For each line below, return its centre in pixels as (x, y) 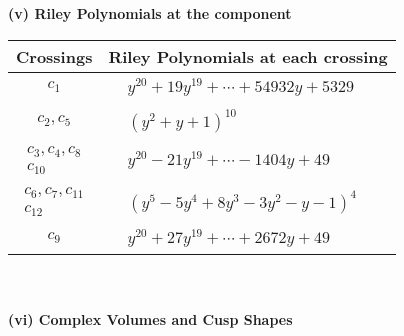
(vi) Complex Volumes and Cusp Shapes (150, 319)
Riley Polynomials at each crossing (248, 56)
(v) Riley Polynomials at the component (150, 13)
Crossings (54, 56)
